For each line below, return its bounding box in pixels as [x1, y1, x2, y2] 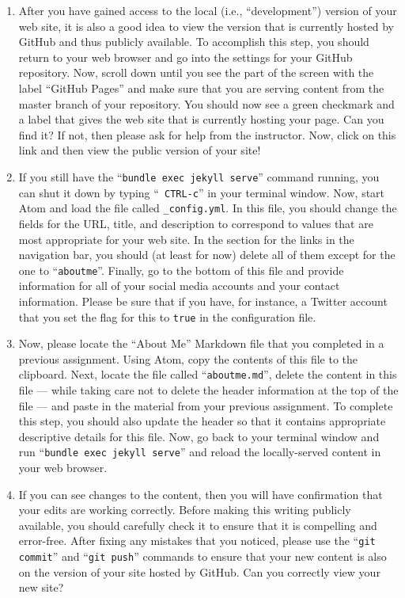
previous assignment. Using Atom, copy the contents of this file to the [18, 350, 358, 367]
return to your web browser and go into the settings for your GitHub [18, 48, 353, 65]
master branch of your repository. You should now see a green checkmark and [18, 95, 395, 112]
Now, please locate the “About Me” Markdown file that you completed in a [18, 335, 384, 352]
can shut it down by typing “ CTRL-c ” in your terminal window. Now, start [18, 184, 385, 200]
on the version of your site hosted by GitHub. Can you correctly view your [18, 563, 380, 580]
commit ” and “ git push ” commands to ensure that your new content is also [18, 548, 387, 565]
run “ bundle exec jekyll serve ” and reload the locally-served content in [18, 444, 381, 460]
